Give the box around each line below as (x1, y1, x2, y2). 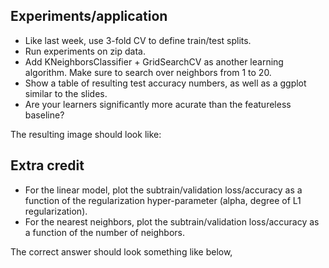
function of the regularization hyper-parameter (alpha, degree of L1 (24, 194, 302, 206)
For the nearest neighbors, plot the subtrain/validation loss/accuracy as (24, 215, 320, 228)
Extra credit (10, 157, 85, 174)
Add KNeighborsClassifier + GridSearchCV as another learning (24, 55, 284, 68)
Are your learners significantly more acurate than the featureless (24, 98, 292, 110)
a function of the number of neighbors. (24, 226, 185, 238)
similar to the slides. (24, 87, 108, 99)
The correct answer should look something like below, (10, 245, 233, 258)
